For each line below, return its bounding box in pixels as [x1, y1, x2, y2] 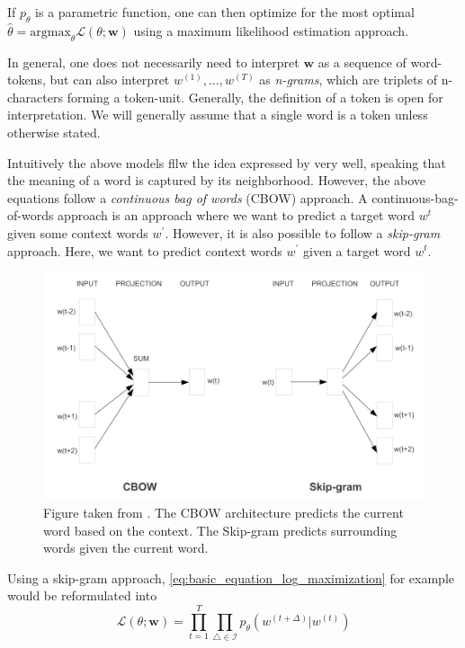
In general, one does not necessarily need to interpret [7, 52, 300, 71]
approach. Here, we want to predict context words [7, 241, 282, 260]
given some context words [7, 223, 148, 242]
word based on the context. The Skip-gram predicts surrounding [43, 520, 398, 539]
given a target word [303, 241, 411, 260]
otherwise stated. [7, 122, 101, 141]
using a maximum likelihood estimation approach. [133, 21, 409, 40]
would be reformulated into [7, 586, 157, 605]
